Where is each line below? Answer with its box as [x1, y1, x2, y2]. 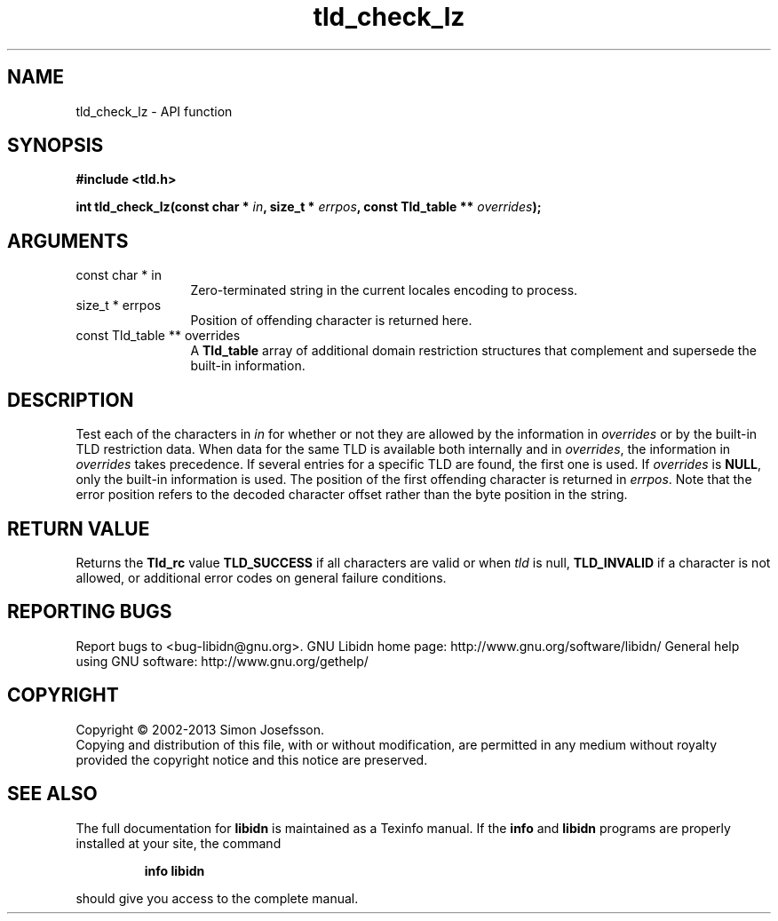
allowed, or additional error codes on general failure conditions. [75, 569, 447, 585]
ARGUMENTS [7, 229, 129, 252]
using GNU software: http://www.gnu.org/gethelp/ [75, 653, 369, 669]
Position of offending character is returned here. [190, 313, 472, 329]
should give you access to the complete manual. [75, 890, 359, 906]
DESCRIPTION [7, 388, 134, 411]
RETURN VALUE [7, 517, 150, 540]
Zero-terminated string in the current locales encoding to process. [190, 282, 578, 298]
